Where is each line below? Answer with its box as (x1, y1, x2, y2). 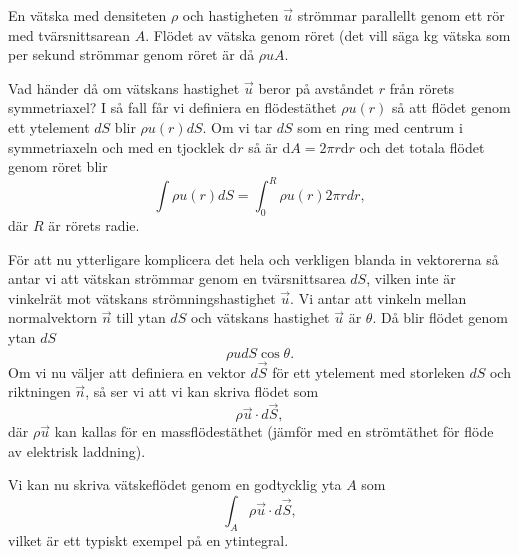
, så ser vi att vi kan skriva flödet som (85, 381, 319, 402)
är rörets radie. (48, 215, 140, 236)
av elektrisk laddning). (8, 440, 146, 461)
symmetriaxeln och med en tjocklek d (8, 136, 238, 157)
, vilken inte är (366, 268, 456, 289)
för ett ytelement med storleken (272, 361, 465, 382)
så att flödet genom (391, 97, 511, 118)
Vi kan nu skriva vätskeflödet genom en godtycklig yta (8, 474, 342, 495)
